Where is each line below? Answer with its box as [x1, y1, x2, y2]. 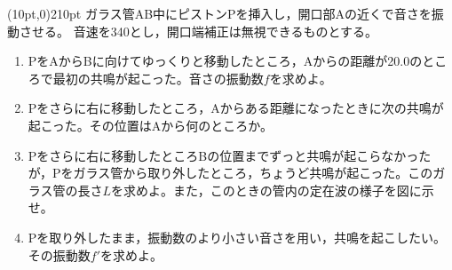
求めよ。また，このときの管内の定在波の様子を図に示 [123, 180, 434, 199]
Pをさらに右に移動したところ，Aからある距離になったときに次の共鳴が [28, 99, 444, 117]
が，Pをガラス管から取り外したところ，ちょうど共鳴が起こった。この [28, 163, 433, 182]
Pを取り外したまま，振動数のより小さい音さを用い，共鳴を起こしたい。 [28, 227, 446, 246]
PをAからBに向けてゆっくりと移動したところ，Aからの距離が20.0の [28, 52, 423, 70]
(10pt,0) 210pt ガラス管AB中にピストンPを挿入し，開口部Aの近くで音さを [7, 4, 432, 22]
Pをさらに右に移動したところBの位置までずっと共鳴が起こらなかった [28, 146, 432, 164]
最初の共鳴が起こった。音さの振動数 [52, 68, 264, 87]
